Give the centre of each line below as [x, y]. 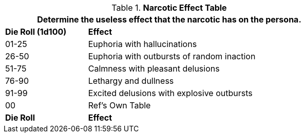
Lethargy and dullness [131, 81]
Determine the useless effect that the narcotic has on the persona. [169, 19]
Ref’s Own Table [119, 105]
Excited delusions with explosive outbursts [170, 93]
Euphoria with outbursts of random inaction [172, 56]
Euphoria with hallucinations [142, 44]
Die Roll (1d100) [36, 32]
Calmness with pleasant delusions [154, 68]
